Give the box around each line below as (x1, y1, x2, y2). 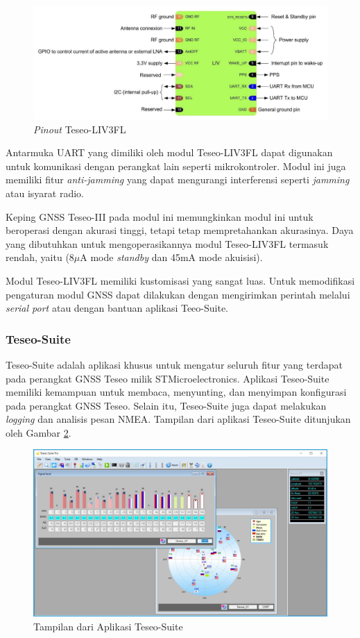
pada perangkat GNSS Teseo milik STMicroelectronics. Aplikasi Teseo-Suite (6, 371, 329, 385)
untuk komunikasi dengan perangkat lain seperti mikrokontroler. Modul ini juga (6, 158, 346, 173)
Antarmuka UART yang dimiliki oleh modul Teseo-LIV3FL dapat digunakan (6, 145, 333, 160)
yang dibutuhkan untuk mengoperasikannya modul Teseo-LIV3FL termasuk (6, 236, 329, 251)
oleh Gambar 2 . (6, 425, 71, 439)
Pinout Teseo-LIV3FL (33, 121, 126, 136)
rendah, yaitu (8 (6, 250, 74, 265)
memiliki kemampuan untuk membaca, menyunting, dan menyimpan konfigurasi (6, 385, 347, 399)
